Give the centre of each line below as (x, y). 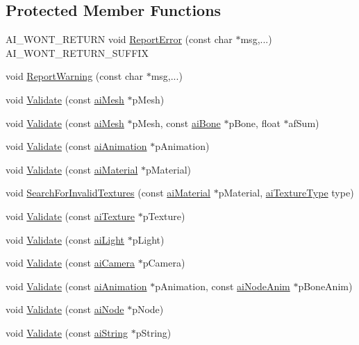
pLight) (148, 239)
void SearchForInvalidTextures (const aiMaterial (108, 193)
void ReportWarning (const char (74, 76)
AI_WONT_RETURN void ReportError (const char (119, 39)
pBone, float (254, 123)
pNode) (148, 309)
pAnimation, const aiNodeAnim (223, 286)
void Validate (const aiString (67, 332)
